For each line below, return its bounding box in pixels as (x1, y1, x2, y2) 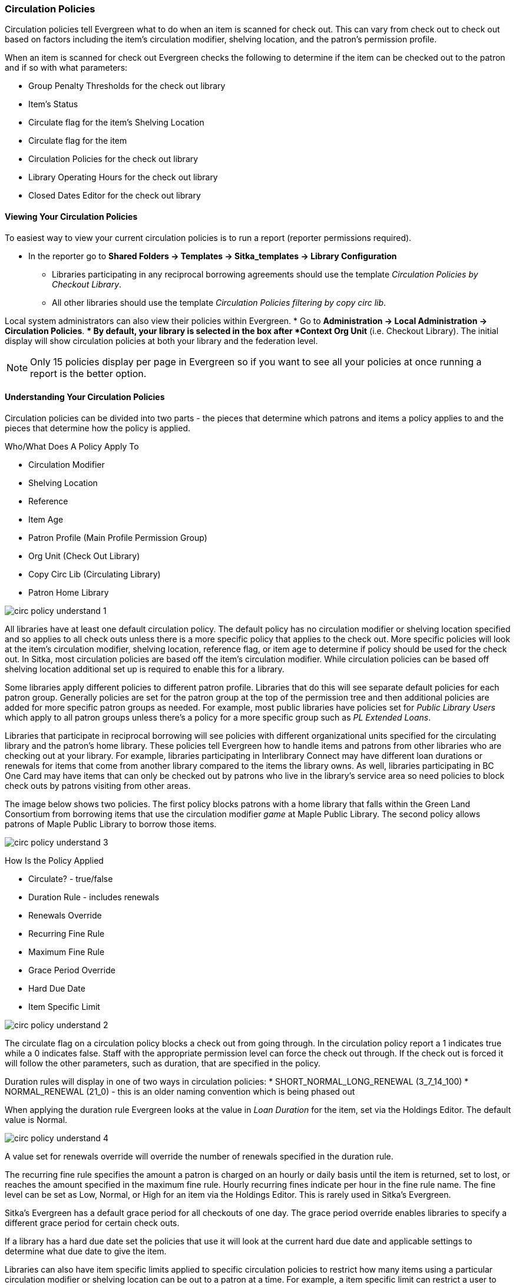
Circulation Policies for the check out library (28, 154, 199, 164)
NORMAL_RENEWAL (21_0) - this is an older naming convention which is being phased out (5, 1086, 355, 1096)
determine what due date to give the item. (5, 1246, 167, 1256)
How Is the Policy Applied (5, 855, 104, 866)
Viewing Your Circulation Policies (5, 211, 138, 222)
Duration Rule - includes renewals (28, 891, 160, 902)
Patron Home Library (28, 587, 109, 597)
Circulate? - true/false (28, 873, 113, 884)
